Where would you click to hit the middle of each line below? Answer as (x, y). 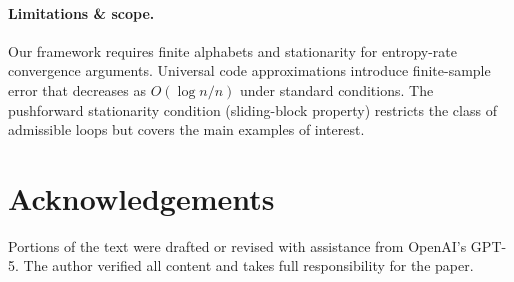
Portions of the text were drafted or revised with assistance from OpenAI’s (237, 245)
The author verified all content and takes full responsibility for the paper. (248, 265)
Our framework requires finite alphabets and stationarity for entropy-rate (233, 50)
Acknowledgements (141, 197)
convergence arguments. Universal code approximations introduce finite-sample (249, 70)
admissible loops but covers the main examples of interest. (186, 129)
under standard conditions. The (336, 89)
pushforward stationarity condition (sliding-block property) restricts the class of (252, 109)
